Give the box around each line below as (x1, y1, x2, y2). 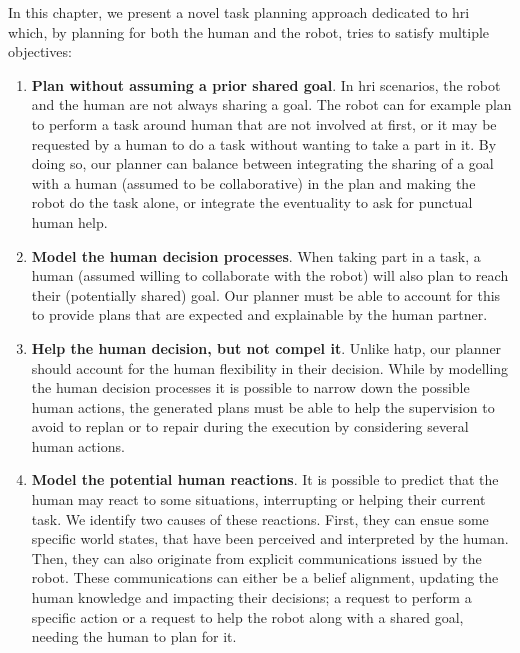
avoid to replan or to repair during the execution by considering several (31, 416, 469, 437)
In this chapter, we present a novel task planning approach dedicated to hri (8, 2, 470, 22)
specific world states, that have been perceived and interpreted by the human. (31, 528, 509, 549)
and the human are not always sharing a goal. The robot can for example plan (31, 94, 512, 115)
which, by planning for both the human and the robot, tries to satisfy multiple (8, 21, 490, 42)
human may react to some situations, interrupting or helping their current (31, 489, 486, 510)
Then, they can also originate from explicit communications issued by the (31, 547, 482, 568)
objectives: (8, 41, 72, 62)
